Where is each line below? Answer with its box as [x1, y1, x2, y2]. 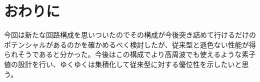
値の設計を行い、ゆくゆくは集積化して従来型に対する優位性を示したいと [4, 58, 242, 69]
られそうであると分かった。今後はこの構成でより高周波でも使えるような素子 [4, 49, 256, 59]
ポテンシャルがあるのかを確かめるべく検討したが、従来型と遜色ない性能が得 [4, 39, 256, 49]
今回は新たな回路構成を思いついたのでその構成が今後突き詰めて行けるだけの [4, 29, 256, 40]
